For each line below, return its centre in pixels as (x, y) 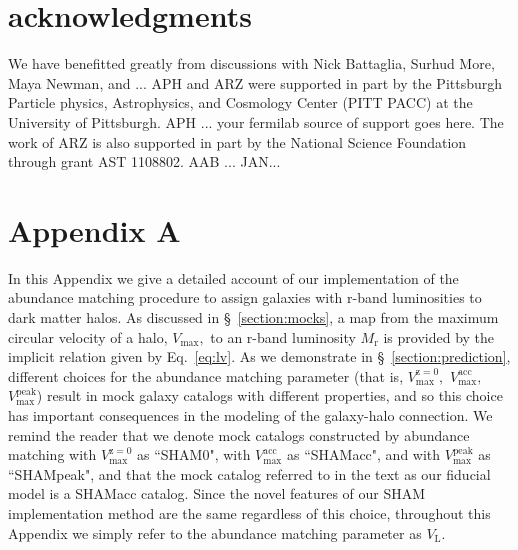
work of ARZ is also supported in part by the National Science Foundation (237, 141)
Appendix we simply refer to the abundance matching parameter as (215, 532)
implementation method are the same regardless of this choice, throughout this (249, 512)
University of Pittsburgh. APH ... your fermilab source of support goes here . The (256, 121)
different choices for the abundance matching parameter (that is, (206, 375)
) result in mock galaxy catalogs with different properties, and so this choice (269, 395)
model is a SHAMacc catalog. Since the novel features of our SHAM (217, 493)
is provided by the (439, 336)
